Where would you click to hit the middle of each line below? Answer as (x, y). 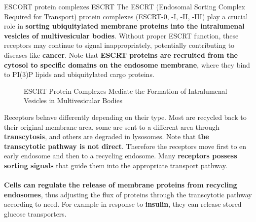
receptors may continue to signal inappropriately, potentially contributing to (119, 45)
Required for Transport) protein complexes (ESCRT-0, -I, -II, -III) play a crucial (126, 16)
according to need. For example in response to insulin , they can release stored (123, 204)
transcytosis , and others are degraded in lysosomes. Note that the (107, 136)
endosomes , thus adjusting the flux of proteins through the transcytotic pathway (128, 194)
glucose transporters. (35, 213)
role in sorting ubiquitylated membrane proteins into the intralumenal (124, 26)
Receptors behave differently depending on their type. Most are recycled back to (125, 117)
